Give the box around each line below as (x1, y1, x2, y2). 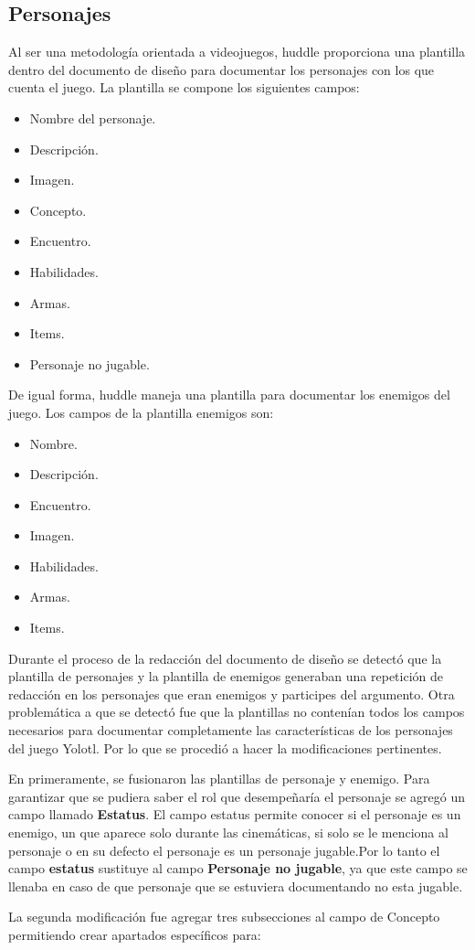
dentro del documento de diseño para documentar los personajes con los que (8, 59, 435, 79)
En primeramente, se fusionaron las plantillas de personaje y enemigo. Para (8, 769, 430, 788)
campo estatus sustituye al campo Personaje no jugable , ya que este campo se (8, 859, 468, 878)
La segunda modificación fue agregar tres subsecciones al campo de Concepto (8, 907, 440, 926)
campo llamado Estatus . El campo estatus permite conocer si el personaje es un (8, 805, 461, 824)
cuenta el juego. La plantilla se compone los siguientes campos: (8, 78, 360, 97)
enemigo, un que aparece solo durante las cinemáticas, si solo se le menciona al (8, 823, 449, 842)
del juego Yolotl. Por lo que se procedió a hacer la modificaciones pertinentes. (8, 738, 442, 757)
